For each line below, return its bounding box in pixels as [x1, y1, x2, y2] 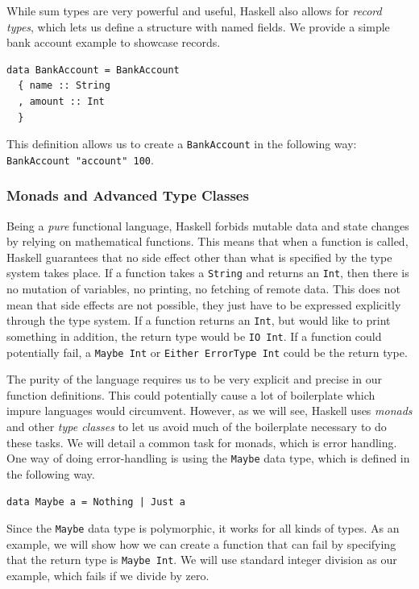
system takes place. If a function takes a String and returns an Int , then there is [6, 264, 409, 281]
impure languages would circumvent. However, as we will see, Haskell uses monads [6, 402, 413, 419]
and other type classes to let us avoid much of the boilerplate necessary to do [6, 418, 387, 435]
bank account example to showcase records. [6, 34, 221, 51]
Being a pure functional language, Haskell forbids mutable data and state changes [6, 217, 409, 234]
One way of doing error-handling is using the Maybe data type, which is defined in [6, 450, 410, 467]
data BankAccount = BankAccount [6, 64, 180, 76]
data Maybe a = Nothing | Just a [6, 496, 185, 508]
